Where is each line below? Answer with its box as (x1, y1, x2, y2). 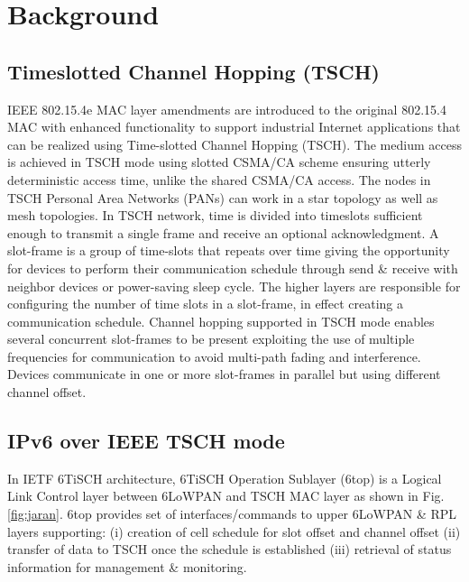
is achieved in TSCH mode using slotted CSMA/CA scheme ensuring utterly (7, 152, 431, 171)
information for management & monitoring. (7, 557, 247, 576)
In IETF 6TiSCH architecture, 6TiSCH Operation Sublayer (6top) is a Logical (7, 468, 442, 487)
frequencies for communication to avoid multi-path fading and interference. (7, 346, 421, 365)
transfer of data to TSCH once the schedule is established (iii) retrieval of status (7, 540, 452, 559)
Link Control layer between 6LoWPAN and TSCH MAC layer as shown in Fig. (7, 486, 445, 505)
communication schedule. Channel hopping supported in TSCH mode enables (7, 311, 435, 330)
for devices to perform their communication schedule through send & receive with (7, 258, 458, 277)
